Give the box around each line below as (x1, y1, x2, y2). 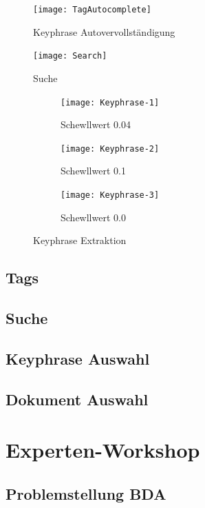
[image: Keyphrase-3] (61, 190, 160, 200)
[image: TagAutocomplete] (33, 5, 151, 14)
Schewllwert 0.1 (61, 163, 126, 178)
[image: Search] (33, 51, 107, 61)
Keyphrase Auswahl (6, 347, 150, 369)
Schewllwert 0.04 (61, 117, 131, 132)
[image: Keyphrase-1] (61, 97, 160, 108)
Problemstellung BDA (6, 482, 166, 504)
